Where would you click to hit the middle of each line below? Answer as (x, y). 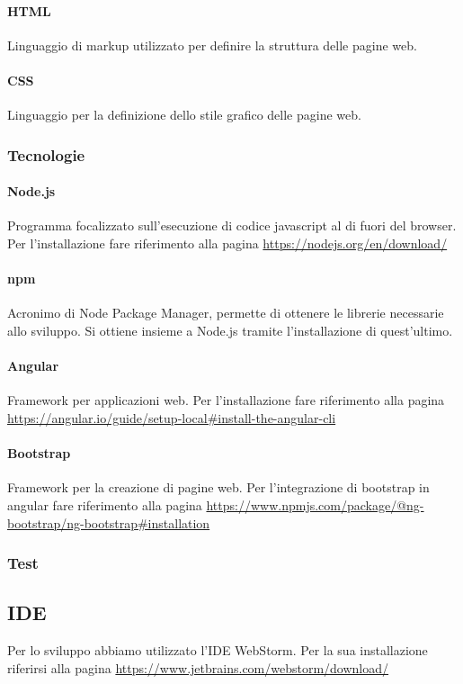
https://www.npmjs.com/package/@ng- (315, 504)
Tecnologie (46, 154)
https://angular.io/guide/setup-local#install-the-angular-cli (172, 417)
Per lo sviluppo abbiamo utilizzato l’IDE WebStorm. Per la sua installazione (218, 650)
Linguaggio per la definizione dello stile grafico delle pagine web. (184, 115)
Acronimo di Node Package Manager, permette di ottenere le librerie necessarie (226, 313)
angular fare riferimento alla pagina (105, 504)
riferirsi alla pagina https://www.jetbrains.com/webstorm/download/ (198, 667)
